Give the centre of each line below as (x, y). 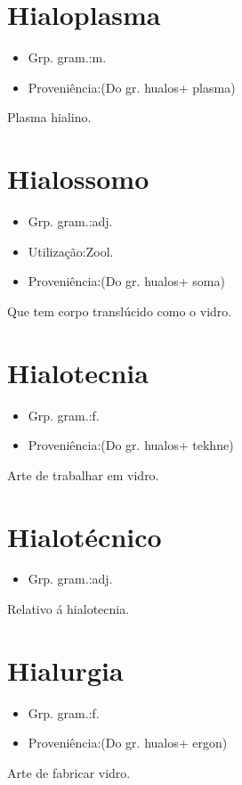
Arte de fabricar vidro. (69, 772)
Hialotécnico (85, 536)
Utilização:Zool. (71, 251)
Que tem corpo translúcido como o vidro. (120, 311)
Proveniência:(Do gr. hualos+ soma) (126, 281)
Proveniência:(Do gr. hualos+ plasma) (132, 87)
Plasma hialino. (49, 117)
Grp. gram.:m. (67, 57)
